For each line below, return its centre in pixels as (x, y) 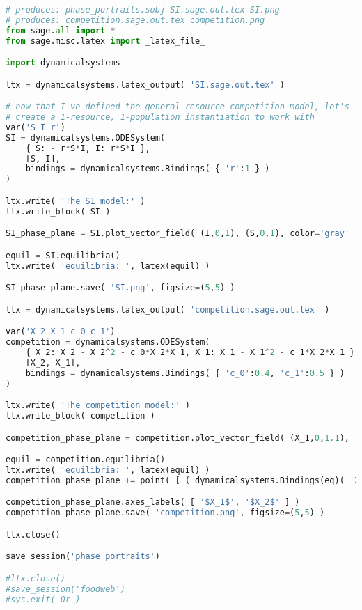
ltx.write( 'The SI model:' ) (76, 201)
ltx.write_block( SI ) (58, 211)
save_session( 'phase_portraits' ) (83, 557)
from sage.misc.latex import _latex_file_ (105, 41)
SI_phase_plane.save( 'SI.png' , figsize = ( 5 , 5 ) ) (120, 288)
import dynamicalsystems (63, 63)
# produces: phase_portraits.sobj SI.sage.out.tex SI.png (143, 10)
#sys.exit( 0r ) (43, 599)
